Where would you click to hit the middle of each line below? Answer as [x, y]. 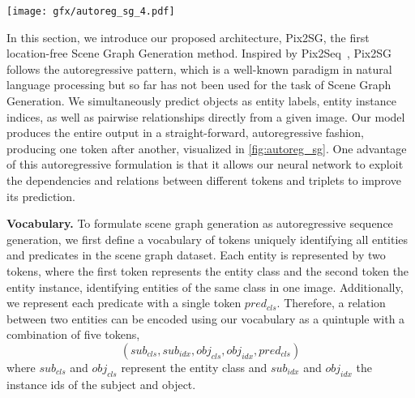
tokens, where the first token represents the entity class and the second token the [208, 270]
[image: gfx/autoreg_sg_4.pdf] [91, 11]
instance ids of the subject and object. [101, 384]
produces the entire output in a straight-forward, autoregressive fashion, [185, 133]
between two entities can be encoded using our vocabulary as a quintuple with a [206, 318]
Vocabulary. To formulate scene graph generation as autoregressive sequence [200, 223]
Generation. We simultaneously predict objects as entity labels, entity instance [201, 101]
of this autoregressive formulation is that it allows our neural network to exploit [205, 164]
